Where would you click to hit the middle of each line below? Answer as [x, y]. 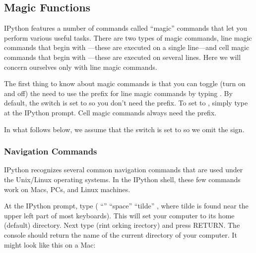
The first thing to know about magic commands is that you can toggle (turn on [125, 83]
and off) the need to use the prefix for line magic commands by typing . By [118, 93]
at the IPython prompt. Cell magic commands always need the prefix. [110, 112]
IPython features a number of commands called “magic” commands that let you [126, 28]
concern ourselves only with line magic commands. [81, 67]
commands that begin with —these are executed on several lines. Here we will [123, 57]
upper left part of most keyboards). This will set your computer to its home [119, 215]
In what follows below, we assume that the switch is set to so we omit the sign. [124, 129]
